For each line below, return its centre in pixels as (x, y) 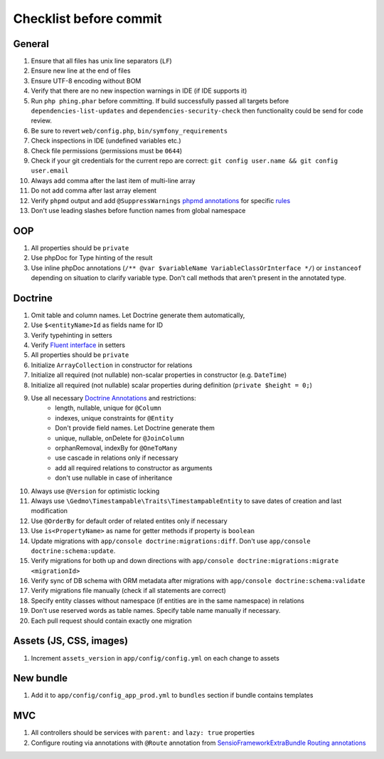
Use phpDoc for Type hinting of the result (92, 258)
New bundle (40, 678)
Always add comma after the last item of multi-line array (113, 180)
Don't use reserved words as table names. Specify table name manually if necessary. (156, 611)
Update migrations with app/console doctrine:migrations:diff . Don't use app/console (171, 541)
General (31, 44)
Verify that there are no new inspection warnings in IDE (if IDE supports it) (139, 91)
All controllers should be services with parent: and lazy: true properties (143, 733)
